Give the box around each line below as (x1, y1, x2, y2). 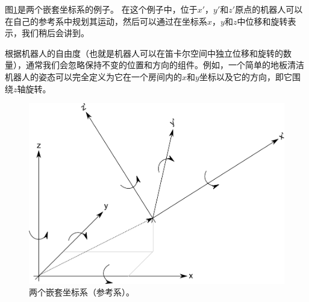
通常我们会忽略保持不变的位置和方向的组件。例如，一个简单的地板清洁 (25, 58, 304, 71)
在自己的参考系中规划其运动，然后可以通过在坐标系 (5, 14, 207, 27)
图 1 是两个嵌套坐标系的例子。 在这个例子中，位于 (5, 3, 198, 15)
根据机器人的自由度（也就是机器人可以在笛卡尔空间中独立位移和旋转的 (5, 46, 283, 59)
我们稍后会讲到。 (21, 27, 89, 39)
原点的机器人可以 (235, 3, 303, 15)
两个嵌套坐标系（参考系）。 (29, 286, 134, 298)
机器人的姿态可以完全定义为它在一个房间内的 (5, 70, 182, 83)
